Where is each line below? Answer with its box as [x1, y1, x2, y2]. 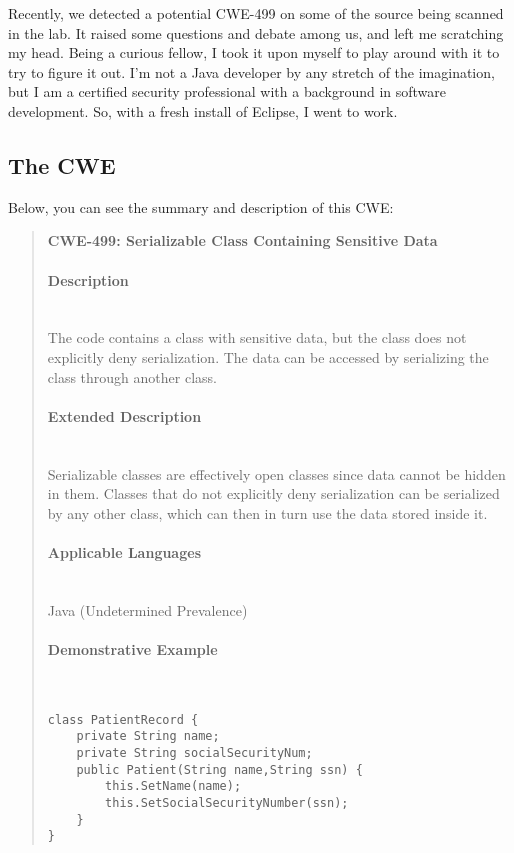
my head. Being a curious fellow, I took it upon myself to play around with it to [8, 42, 500, 63]
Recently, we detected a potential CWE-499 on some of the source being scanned [8, 3, 504, 23]
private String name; [76, 729, 220, 744]
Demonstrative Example [47, 638, 218, 659]
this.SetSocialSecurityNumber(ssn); [105, 795, 349, 810]
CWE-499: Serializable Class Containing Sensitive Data [47, 230, 438, 251]
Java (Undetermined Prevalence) [47, 599, 248, 620]
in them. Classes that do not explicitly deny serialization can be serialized [47, 483, 500, 504]
